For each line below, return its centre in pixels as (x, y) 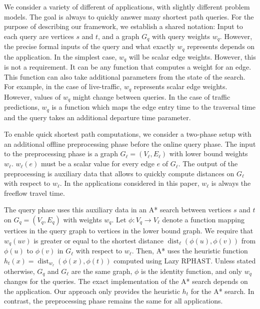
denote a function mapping (203, 220)
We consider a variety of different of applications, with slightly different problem (127, 7)
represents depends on (221, 46)
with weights (82, 220)
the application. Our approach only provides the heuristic (92, 291)
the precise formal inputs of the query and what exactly (89, 46)
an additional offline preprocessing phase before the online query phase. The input (130, 143)
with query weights (181, 36)
